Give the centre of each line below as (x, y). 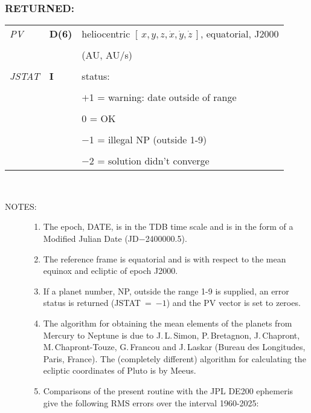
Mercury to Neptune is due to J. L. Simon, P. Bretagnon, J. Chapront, (172, 335)
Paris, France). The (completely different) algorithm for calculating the (175, 358)
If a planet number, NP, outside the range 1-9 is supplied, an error (166, 291)
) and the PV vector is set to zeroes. (233, 303)
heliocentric (106, 34)
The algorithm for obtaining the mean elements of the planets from (168, 323)
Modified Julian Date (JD (91, 238)
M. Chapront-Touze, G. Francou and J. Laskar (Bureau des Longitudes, (174, 347)
